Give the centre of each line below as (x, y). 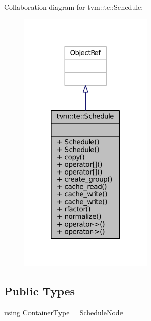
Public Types (40, 291)
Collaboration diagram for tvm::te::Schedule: (74, 7)
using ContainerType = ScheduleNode (64, 312)
